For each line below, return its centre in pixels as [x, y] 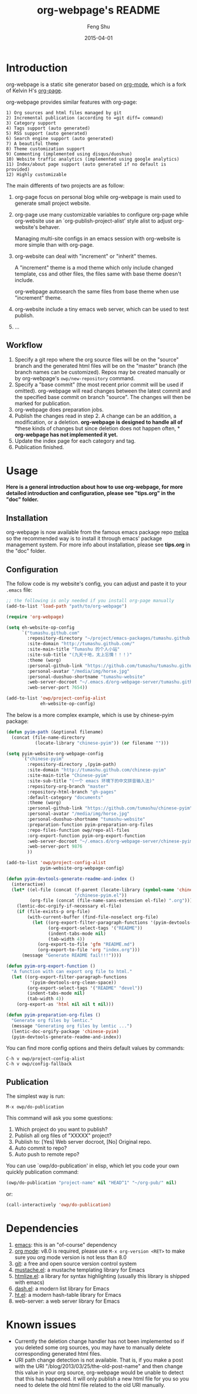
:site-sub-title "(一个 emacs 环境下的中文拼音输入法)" [91, 781]
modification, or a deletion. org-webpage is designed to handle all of [98, 422]
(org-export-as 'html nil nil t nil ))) [65, 1004]
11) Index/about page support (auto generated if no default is [86, 164]
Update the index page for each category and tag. [75, 441]
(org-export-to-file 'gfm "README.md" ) [86, 945]
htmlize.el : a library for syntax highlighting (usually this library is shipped [102, 1276]
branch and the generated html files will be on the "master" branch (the [101, 366]
